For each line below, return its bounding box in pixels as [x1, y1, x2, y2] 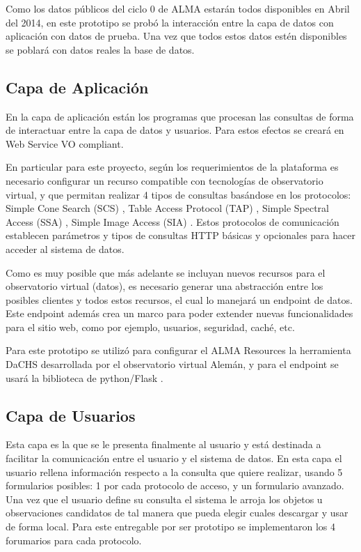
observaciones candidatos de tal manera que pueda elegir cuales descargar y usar [6, 505, 348, 520]
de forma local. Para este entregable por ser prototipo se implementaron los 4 [6, 519, 336, 534]
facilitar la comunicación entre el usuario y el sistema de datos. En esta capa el [6, 451, 342, 466]
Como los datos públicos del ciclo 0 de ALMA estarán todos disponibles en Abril [6, 1, 350, 15]
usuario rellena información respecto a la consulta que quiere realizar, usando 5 [6, 464, 343, 479]
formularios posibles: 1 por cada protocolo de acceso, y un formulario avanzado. [6, 478, 344, 493]
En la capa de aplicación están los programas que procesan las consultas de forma [6, 109, 354, 123]
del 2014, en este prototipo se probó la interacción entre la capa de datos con [6, 15, 334, 29]
